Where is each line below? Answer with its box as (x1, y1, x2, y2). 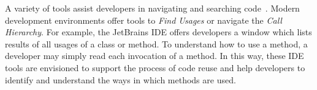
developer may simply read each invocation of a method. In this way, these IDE (5, 49, 304, 62)
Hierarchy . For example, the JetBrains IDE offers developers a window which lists (5, 26, 312, 38)
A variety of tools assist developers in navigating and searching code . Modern (5, 2, 300, 14)
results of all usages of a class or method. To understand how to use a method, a (5, 37, 308, 50)
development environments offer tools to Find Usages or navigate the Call (5, 13, 282, 26)
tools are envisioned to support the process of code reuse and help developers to (5, 61, 305, 74)
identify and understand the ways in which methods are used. (5, 73, 236, 86)
